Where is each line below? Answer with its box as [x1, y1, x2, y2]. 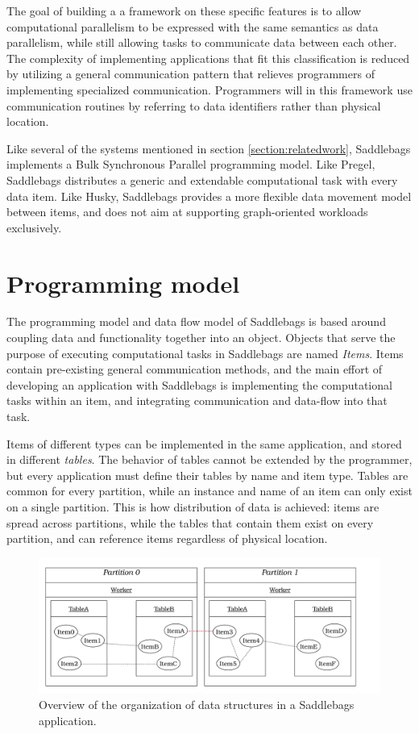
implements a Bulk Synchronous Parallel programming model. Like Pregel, [6, 156, 375, 173]
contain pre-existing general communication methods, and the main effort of [6, 361, 383, 377]
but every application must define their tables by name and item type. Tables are [6, 466, 409, 483]
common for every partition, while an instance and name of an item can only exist [6, 482, 413, 499]
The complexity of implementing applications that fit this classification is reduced [6, 49, 410, 66]
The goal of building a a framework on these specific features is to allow [6, 2, 362, 19]
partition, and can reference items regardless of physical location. [6, 530, 328, 547]
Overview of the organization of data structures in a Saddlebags [39, 696, 355, 713]
